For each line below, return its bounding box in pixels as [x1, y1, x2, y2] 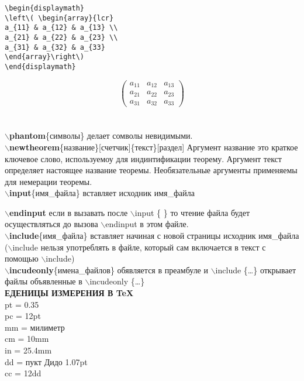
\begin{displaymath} [5, 4, 85, 12]
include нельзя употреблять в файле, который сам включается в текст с [12, 241, 266, 253]
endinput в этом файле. [105, 218, 189, 230]
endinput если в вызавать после [9, 206, 128, 218]
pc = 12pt [5, 310, 41, 322]
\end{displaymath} [5, 62, 76, 71]
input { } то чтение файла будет [134, 206, 250, 218]
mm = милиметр [5, 321, 65, 333]
